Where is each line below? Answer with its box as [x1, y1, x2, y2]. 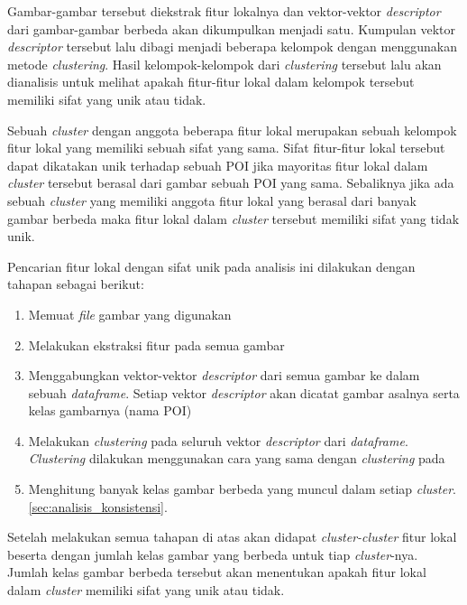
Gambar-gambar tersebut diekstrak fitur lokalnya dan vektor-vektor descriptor [7, 2, 441, 20]
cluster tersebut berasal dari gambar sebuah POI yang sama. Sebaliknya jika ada [7, 173, 454, 192]
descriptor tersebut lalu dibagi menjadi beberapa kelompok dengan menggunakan [7, 37, 457, 56]
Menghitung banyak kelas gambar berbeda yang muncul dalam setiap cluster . [28, 479, 456, 498]
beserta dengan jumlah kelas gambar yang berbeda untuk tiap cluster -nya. [7, 544, 418, 563]
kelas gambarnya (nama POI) [28, 401, 192, 420]
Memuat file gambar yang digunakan [28, 304, 232, 323]
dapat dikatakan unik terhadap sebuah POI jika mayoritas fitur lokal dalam [7, 155, 428, 174]
